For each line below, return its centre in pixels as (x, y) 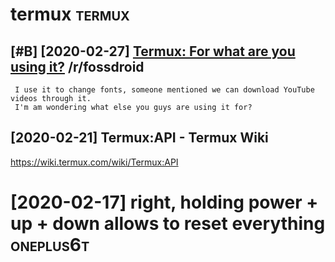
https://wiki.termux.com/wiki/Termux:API (94, 162)
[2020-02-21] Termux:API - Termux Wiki (139, 138)
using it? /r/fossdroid (77, 66)
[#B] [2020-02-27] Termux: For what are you (153, 51)
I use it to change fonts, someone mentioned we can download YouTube (164, 90)
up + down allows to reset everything (168, 224)
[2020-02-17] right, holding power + (164, 202)
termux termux (70, 14)
